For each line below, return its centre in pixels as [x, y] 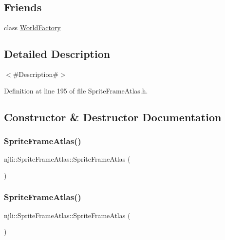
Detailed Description [57, 54]
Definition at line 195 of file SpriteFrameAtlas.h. [76, 90]
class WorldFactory [32, 28]
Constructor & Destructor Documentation [113, 117]
